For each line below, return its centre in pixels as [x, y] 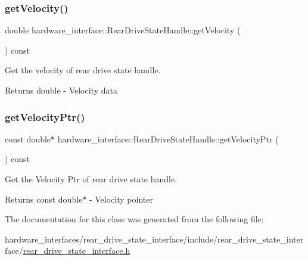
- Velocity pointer [121, 199]
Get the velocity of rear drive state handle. [83, 70]
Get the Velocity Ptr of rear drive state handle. [91, 179]
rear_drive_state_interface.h [77, 251]
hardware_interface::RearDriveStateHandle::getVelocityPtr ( [168, 139]
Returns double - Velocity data [61, 90]
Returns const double [44, 199]
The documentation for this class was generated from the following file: [134, 219]
